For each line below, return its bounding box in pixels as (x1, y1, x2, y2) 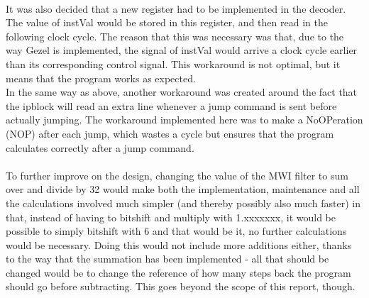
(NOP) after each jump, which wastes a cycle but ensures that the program (6, 126, 334, 140)
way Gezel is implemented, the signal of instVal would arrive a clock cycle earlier (6, 43, 358, 57)
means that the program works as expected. (6, 70, 196, 85)
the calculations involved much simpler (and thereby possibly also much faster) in (6, 195, 360, 210)
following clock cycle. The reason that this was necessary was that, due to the (6, 28, 344, 43)
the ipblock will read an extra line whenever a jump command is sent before (6, 98, 337, 113)
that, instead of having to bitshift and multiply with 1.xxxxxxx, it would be (6, 209, 336, 224)
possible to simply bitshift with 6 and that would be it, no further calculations (6, 223, 347, 238)
